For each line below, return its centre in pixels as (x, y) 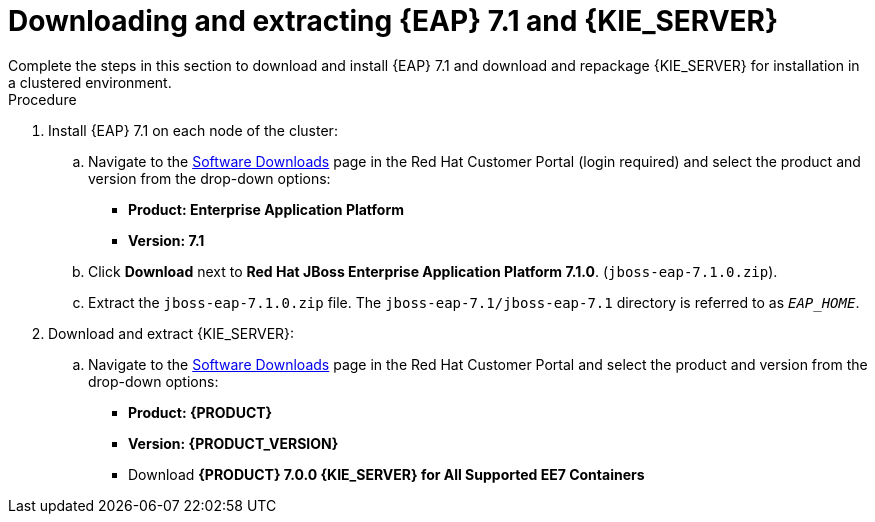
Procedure (42, 99)
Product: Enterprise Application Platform (266, 209)
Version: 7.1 (166, 240)
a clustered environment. (90, 82)
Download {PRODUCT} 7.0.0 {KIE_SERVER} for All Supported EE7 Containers (386, 474)
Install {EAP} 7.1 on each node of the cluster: (193, 130)
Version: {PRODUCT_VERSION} (233, 443)
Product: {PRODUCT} (200, 412)
